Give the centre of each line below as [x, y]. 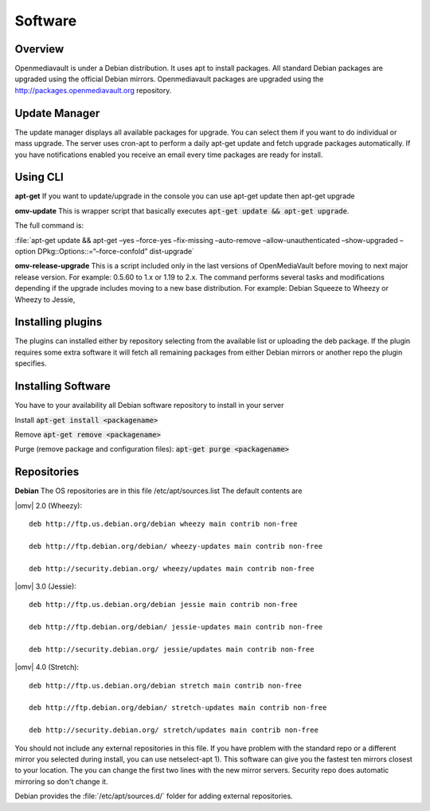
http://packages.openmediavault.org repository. [93, 90]
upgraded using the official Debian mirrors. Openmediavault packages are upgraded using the [169, 79]
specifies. [31, 363]
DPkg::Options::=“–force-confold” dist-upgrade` [116, 251]
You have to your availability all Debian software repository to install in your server [149, 405]
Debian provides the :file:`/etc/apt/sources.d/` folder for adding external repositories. [154, 796]
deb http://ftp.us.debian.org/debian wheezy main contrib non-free [163, 524]
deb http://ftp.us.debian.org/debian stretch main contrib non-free [165, 686]
